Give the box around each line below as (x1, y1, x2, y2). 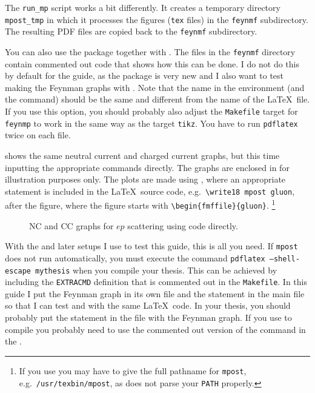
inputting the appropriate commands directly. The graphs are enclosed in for (5, 161, 290, 173)
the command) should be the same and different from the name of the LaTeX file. (5, 93, 310, 106)
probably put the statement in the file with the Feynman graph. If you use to (5, 311, 292, 324)
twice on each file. (5, 129, 71, 141)
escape (5, 266, 31, 275)
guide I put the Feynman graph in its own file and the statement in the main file (5, 287, 305, 300)
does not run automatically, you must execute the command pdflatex (5, 251, 265, 264)
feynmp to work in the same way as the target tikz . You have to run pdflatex (5, 116, 298, 129)
